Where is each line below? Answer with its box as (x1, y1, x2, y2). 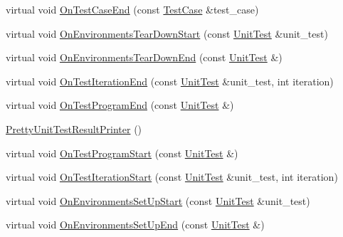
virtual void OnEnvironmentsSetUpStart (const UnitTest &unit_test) (6, 193, 310, 208)
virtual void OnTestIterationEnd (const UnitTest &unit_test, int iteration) (6, 73, 334, 88)
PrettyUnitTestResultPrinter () (6, 121, 142, 136)
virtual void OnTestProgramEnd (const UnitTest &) (6, 98, 234, 112)
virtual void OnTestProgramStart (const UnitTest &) (6, 145, 238, 160)
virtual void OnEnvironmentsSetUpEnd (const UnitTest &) (6, 217, 265, 232)
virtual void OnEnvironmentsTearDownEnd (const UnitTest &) (6, 50, 283, 65)
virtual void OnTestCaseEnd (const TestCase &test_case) (6, 2, 259, 16)
